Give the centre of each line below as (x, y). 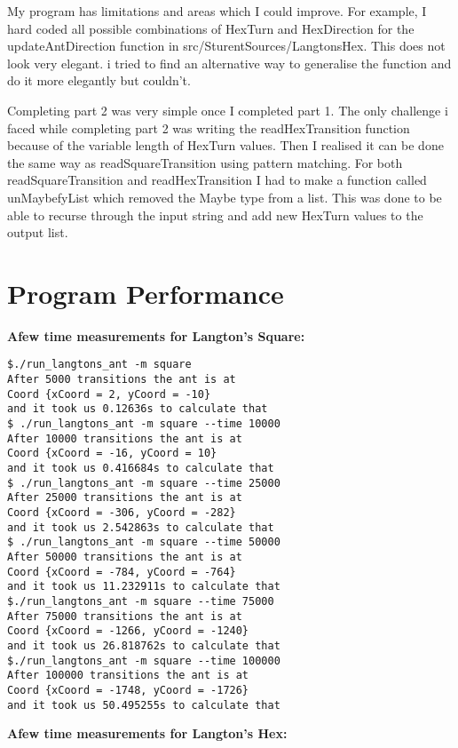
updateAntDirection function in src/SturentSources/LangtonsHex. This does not (226, 46)
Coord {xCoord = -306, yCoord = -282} (122, 513)
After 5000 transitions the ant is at (122, 380)
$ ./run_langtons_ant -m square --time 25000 (144, 483)
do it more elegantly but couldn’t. (99, 80)
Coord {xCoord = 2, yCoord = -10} (109, 394)
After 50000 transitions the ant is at (125, 557)
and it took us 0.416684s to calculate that (141, 469)
